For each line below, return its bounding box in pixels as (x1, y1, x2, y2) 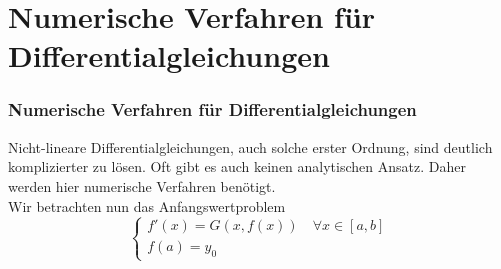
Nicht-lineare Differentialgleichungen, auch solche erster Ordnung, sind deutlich (8, 136, 493, 157)
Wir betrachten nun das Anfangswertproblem (8, 195, 286, 216)
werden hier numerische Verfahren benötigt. (8, 175, 276, 196)
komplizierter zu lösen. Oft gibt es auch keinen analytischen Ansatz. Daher (8, 156, 466, 177)
